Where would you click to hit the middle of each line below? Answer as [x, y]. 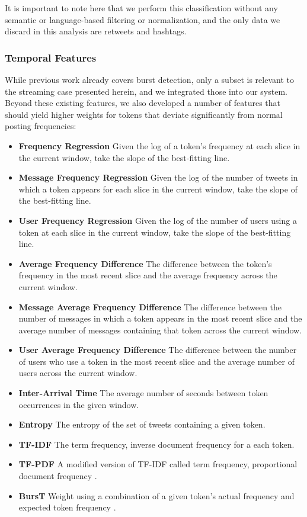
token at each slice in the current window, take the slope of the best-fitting [155, 232]
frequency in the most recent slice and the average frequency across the [148, 275]
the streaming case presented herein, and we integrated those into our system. [146, 91]
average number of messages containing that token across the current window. [160, 330]
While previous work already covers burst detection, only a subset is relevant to [149, 79]
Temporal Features [51, 57]
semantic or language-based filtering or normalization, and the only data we [143, 19]
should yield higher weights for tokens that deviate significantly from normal [144, 114]
